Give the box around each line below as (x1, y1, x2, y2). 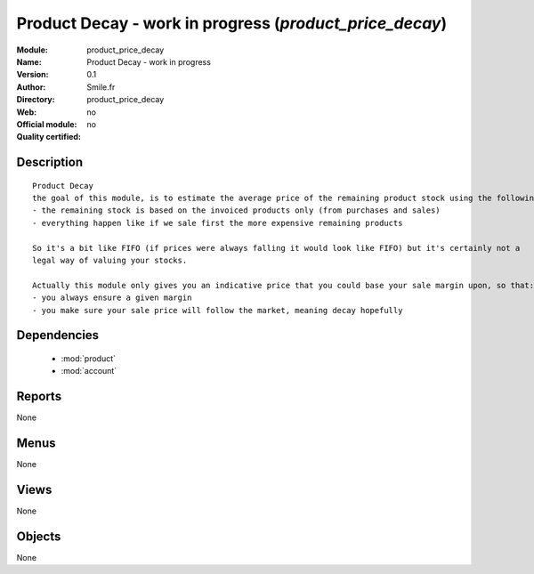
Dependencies (16, 327, 100, 343)
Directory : (16, 94, 55, 105)
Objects (16, 529, 61, 544)
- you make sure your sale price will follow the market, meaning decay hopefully (32, 305, 403, 315)
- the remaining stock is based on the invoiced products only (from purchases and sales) (32, 206, 441, 215)
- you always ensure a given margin (32, 293, 192, 303)
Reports (16, 389, 62, 404)
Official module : (16, 118, 77, 129)
